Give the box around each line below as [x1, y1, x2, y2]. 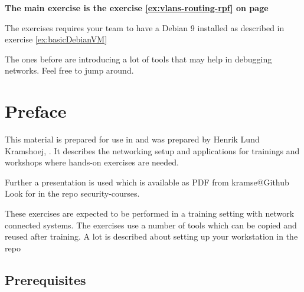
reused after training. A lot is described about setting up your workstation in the [5, 230, 298, 243]
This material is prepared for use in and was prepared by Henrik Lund [5, 133, 260, 145]
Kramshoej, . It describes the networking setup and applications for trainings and [5, 144, 300, 157]
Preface [5, 99, 67, 123]
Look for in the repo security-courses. [5, 187, 140, 200]
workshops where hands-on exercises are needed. [5, 156, 179, 168]
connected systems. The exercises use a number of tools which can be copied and [5, 218, 297, 231]
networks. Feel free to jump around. [5, 64, 134, 77]
